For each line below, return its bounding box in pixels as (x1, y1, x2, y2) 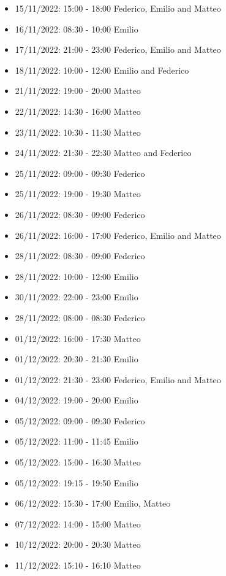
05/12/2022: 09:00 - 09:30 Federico (15, 414, 145, 427)
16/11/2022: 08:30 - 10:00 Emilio (15, 22, 138, 35)
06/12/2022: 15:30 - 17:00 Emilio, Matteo (15, 497, 171, 510)
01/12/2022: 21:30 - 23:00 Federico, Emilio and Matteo (15, 373, 221, 386)
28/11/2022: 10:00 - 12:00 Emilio (15, 270, 138, 282)
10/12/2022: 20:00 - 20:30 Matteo (15, 538, 141, 551)
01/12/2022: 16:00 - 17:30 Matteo (15, 332, 141, 344)
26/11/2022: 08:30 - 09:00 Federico (15, 208, 145, 220)
